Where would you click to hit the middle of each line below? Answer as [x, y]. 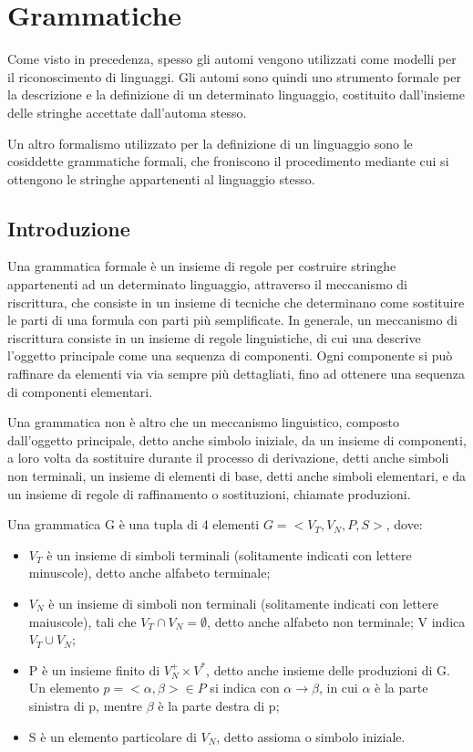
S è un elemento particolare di [113, 736]
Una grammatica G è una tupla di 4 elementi [134, 524]
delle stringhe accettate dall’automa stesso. [127, 112]
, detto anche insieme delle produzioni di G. [328, 669]
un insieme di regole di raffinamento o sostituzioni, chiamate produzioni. [209, 493]
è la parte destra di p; [219, 705]
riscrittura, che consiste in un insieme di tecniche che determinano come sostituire [236, 302]
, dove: [404, 524]
